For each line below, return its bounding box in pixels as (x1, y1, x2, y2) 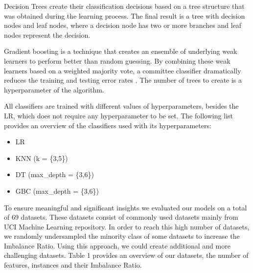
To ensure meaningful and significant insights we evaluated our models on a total (4, 202, 247, 212)
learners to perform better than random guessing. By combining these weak (4, 55, 230, 66)
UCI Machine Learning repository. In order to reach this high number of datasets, (4, 221, 250, 231)
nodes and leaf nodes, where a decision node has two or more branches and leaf (4, 20, 242, 30)
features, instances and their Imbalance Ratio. (4, 260, 142, 270)
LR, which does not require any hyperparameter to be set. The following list (4, 110, 233, 120)
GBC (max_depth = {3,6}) (15, 185, 99, 196)
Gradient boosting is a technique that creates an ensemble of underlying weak (4, 46, 237, 56)
